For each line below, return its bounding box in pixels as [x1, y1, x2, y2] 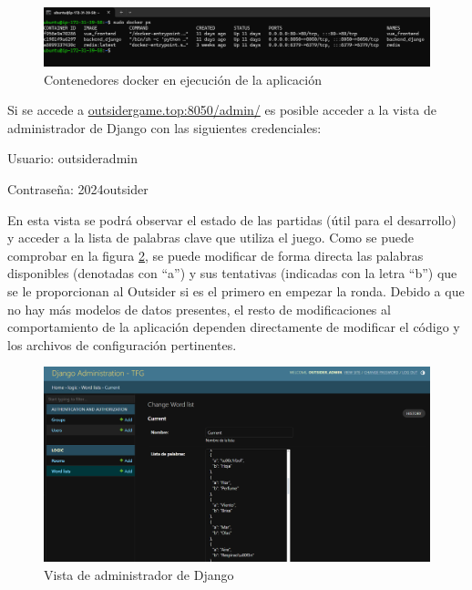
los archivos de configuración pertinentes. [7, 335, 237, 354]
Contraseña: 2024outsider [7, 179, 149, 198]
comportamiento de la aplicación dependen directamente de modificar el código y [7, 317, 460, 336]
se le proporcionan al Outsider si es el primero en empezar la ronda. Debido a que [7, 281, 465, 300]
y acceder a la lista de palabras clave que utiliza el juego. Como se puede [7, 228, 414, 247]
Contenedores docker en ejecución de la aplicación [44, 69, 323, 88]
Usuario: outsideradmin [7, 149, 138, 168]
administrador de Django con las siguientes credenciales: [7, 118, 322, 137]
